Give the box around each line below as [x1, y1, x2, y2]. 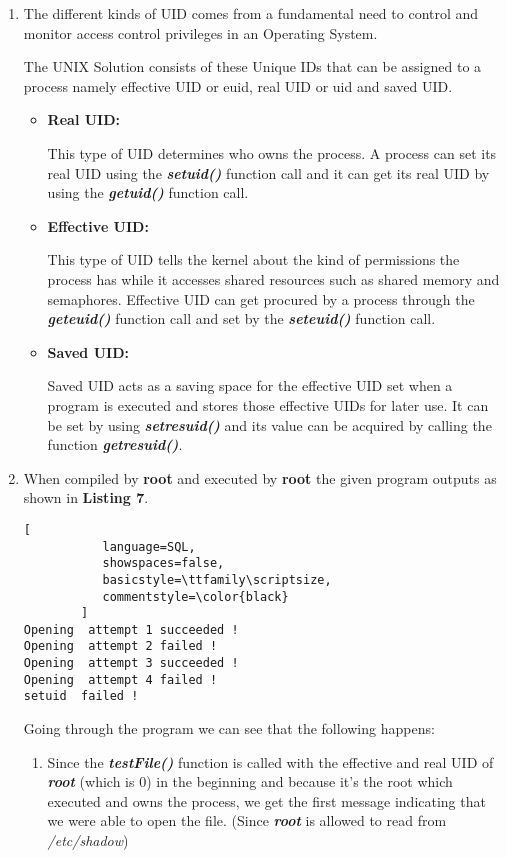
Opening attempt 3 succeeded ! [23, 656, 239, 671]
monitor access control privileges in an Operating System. [23, 22, 378, 43]
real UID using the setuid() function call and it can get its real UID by [47, 162, 490, 183]
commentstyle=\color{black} [102, 589, 289, 604]
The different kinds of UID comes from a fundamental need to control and [23, 3, 479, 23]
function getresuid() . [47, 434, 183, 455]
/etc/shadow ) [47, 830, 129, 851]
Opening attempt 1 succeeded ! [23, 622, 239, 637]
